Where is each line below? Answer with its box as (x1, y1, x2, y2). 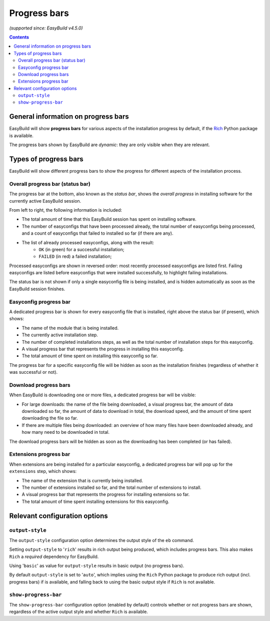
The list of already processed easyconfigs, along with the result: (21, 239, 154, 245)
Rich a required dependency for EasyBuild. (9, 553, 99, 559)
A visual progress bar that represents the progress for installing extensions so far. (21, 491, 190, 497)
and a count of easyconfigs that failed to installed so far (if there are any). (21, 230, 173, 236)
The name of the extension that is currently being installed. (21, 477, 143, 483)
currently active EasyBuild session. (9, 198, 81, 204)
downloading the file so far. (21, 415, 78, 421)
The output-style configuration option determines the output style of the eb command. (9, 537, 194, 543)
